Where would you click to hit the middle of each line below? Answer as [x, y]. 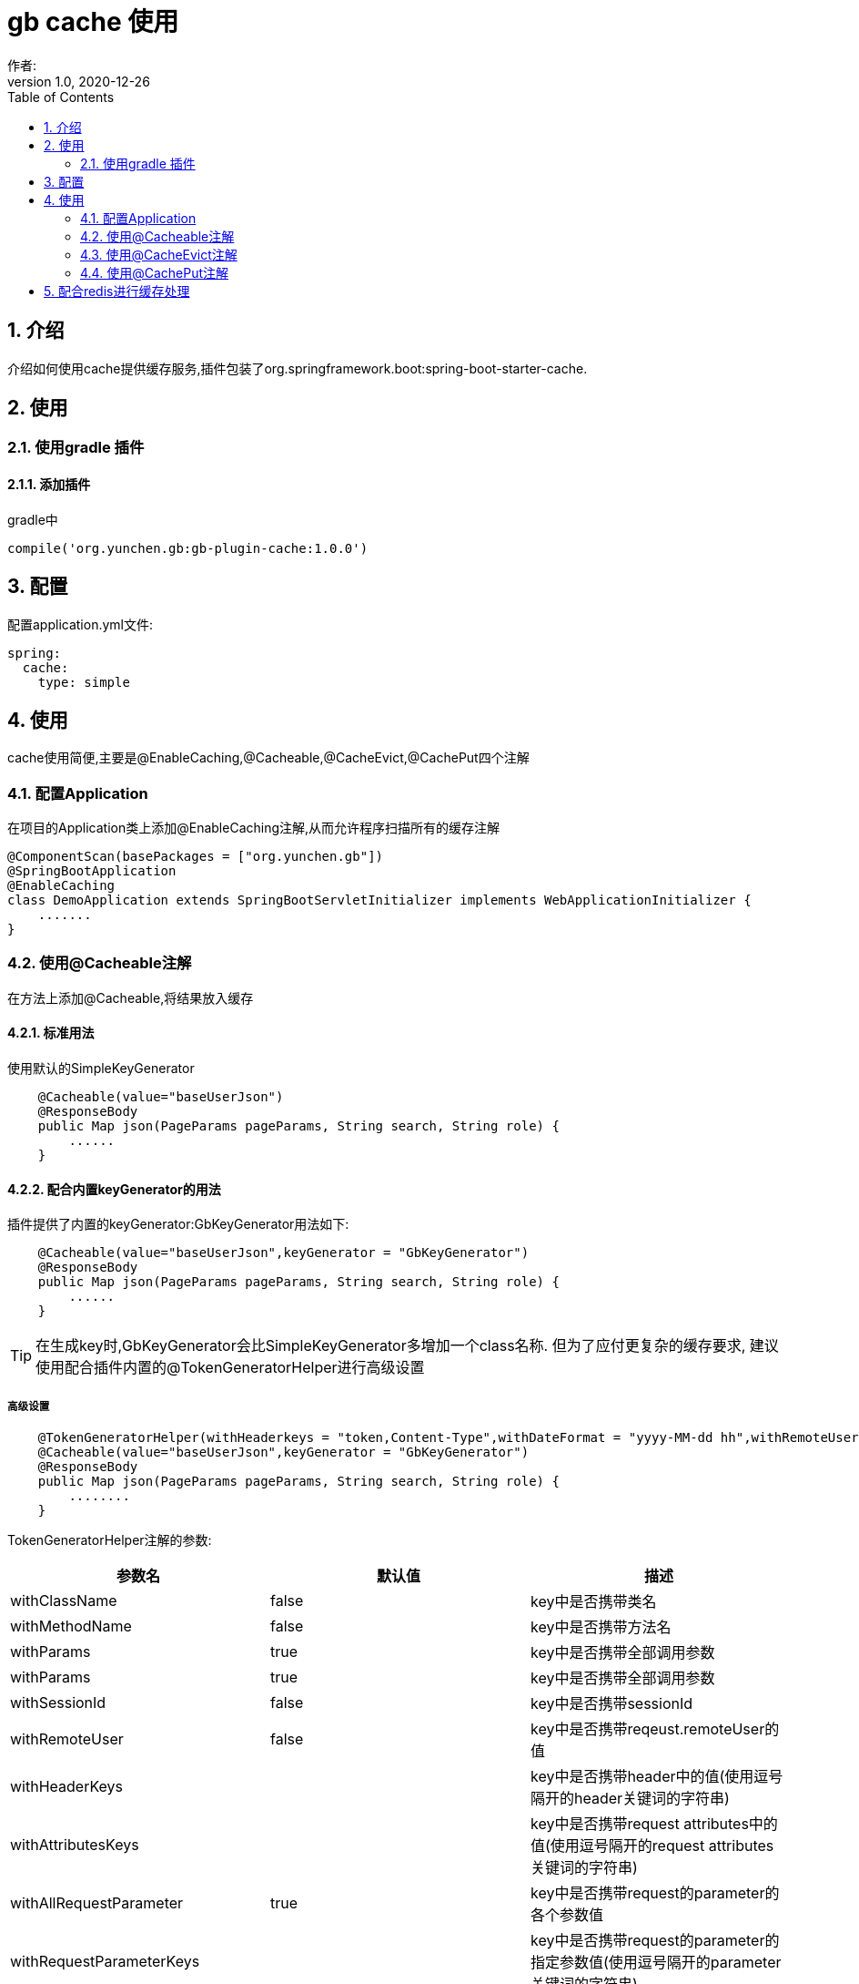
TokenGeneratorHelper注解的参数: [110, 1540]
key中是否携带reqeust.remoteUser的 [655, 1729]
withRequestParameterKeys [105, 1962]
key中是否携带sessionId [611, 1704]
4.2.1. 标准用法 [51, 1033]
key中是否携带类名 [593, 1602]
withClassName [64, 1601]
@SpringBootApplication [92, 871]
